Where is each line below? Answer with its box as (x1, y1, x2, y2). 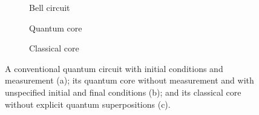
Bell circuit (29, 1, 70, 13)
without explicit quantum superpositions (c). (5, 97, 171, 110)
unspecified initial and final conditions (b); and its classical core (5, 85, 241, 98)
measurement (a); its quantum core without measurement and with (5, 74, 254, 87)
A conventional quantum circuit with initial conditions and (5, 62, 223, 74)
